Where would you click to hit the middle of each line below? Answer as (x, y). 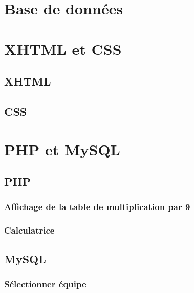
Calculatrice (29, 230)
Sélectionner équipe (45, 284)
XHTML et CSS (63, 48)
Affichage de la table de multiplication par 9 (97, 207)
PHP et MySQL (62, 149)
